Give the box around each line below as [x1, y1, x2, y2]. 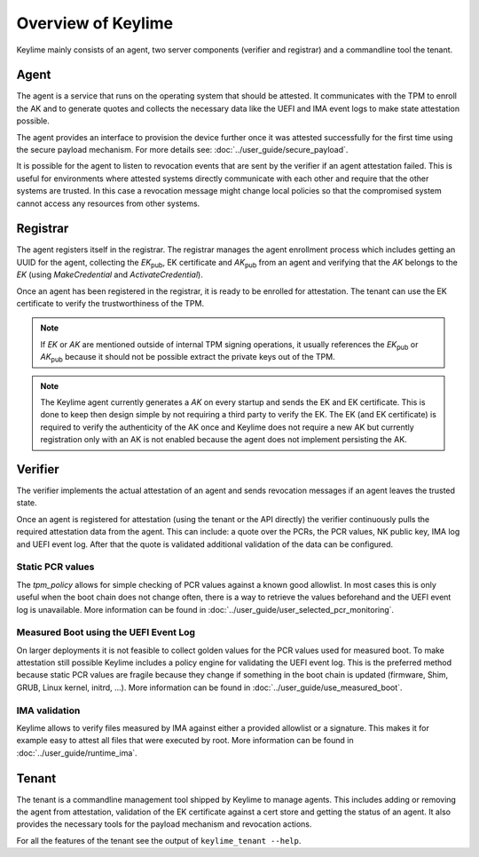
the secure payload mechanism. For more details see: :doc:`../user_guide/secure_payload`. [16, 145, 349, 155]
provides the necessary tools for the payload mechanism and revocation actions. [16, 819, 312, 829]
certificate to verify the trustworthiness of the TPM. [16, 298, 204, 309]
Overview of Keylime [16, 13, 173, 33]
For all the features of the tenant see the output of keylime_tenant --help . [16, 835, 302, 845]
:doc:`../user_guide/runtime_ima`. [16, 747, 137, 758]
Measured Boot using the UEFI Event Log [16, 626, 195, 639]
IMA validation [16, 704, 81, 717]
